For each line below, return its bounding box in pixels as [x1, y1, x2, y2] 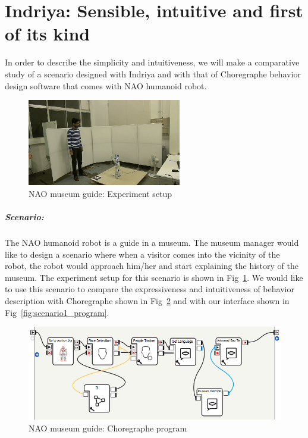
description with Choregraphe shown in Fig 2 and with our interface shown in [5, 294, 290, 306]
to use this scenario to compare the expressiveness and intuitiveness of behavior [5, 283, 294, 295]
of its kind [5, 21, 90, 46]
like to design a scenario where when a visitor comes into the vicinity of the [5, 248, 280, 260]
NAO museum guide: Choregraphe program [29, 421, 187, 434]
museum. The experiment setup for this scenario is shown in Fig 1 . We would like [5, 271, 303, 283]
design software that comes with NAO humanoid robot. [5, 79, 207, 92]
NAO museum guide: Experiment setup [29, 187, 172, 199]
